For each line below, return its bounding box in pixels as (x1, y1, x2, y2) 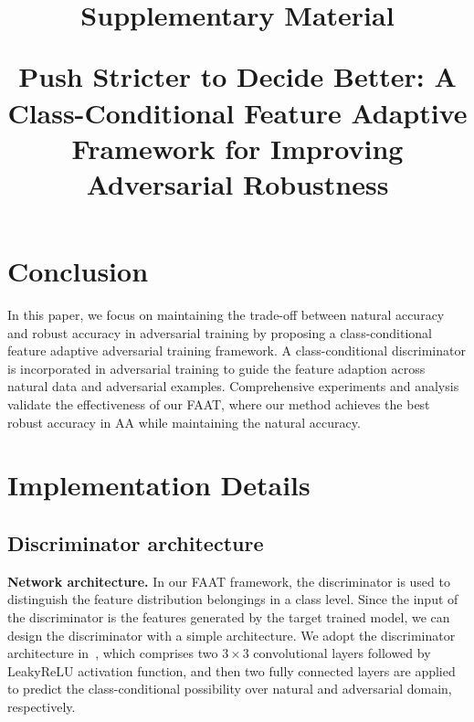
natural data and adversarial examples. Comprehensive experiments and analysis (7, 377, 459, 396)
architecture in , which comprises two (7, 643, 218, 663)
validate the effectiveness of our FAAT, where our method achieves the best (7, 395, 430, 414)
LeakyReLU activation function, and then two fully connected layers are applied (7, 661, 456, 680)
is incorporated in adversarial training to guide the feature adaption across (7, 358, 426, 377)
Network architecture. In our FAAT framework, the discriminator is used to (7, 571, 450, 590)
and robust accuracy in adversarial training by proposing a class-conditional (7, 323, 433, 342)
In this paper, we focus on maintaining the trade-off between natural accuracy (7, 305, 445, 324)
